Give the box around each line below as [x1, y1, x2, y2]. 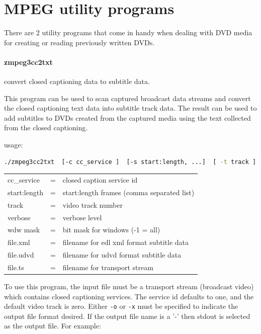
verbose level [62, 212, 102, 222]
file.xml [8, 237, 30, 247]
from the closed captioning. [4, 122, 88, 133]
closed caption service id [62, 175, 138, 185]
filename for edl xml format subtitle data [62, 237, 189, 247]
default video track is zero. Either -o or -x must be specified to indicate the [4, 301, 238, 311]
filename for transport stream [62, 262, 153, 272]
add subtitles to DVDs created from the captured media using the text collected [4, 112, 251, 123]
